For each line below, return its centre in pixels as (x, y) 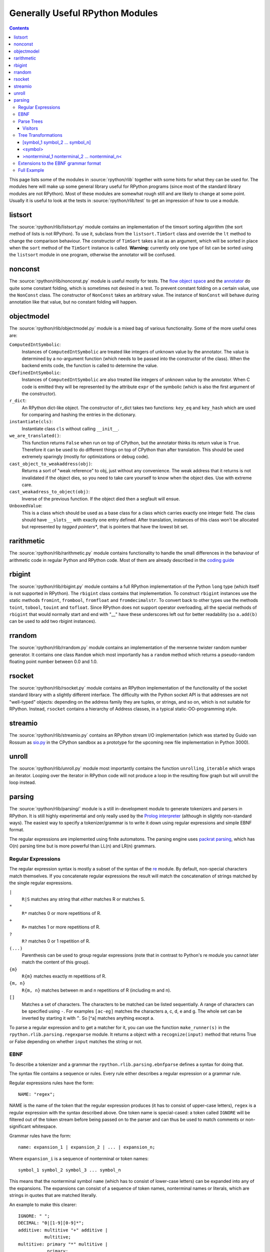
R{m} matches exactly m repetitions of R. (64, 976)
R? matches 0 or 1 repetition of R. (56, 941)
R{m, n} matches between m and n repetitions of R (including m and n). (96, 990)
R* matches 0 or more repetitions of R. (61, 913)
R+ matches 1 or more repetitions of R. (61, 927)
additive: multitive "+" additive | (63, 1230)
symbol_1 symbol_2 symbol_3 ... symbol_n (69, 1170)
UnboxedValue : (26, 506)
